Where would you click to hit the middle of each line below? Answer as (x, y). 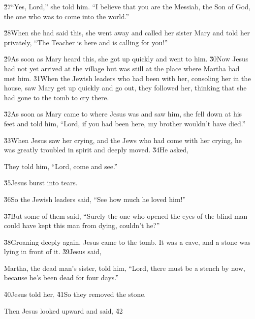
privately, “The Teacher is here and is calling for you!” (86, 42)
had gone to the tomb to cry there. (57, 97)
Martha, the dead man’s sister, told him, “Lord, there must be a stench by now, (125, 268)
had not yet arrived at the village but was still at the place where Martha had (122, 68)
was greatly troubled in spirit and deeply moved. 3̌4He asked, (96, 150)
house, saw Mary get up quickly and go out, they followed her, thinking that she (125, 88)
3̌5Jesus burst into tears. (41, 183)
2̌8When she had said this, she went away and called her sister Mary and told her (127, 33)
